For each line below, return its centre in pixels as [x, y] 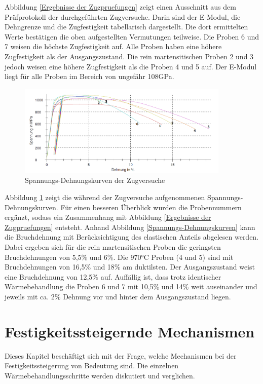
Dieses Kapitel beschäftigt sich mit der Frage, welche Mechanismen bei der [121, 355]
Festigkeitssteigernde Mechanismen [130, 331]
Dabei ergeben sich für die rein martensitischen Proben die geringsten [113, 247]
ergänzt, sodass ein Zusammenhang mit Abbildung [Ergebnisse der [108, 217]
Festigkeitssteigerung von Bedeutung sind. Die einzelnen [92, 366]
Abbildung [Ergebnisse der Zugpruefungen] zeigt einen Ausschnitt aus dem [120, 7]
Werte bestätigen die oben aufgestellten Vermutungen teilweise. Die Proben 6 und [132, 36]
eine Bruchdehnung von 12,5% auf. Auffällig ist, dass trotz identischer [113, 276]
